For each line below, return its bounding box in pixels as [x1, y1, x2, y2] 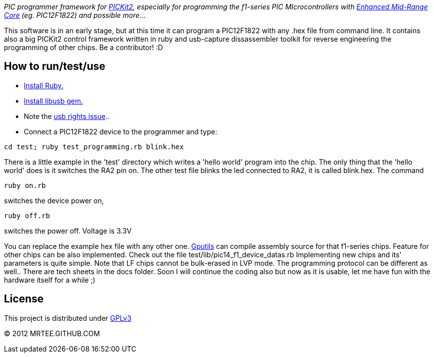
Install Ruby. [24, 81, 63, 90]
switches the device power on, [4, 196, 104, 205]
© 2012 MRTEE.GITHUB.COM [4, 329, 100, 338]
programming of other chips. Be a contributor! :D [4, 43, 163, 52]
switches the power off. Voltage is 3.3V [4, 226, 132, 235]
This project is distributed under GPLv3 [4, 313, 131, 322]
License [4, 293, 44, 305]
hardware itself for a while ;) [4, 275, 96, 284]
